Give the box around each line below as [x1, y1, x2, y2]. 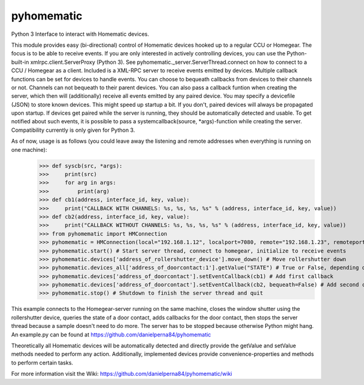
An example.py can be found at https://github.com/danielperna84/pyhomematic [11, 331, 212, 338]
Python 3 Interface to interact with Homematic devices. [11, 30, 150, 38]
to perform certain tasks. [11, 359, 73, 366]
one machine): [11, 146, 47, 153]
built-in [11, 58, 30, 66]
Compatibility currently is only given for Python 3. [11, 126, 135, 134]
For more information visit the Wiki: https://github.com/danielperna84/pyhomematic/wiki [11, 370, 232, 378]
